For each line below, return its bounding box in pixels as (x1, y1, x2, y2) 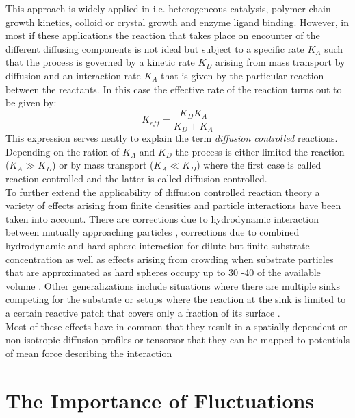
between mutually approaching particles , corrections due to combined (5, 225, 300, 239)
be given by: (5, 95, 57, 110)
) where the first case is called (196, 158, 321, 172)
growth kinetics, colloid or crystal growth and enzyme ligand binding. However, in (5, 14, 350, 29)
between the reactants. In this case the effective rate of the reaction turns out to (5, 82, 342, 96)
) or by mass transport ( (52, 158, 154, 172)
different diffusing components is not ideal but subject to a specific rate (5, 41, 304, 56)
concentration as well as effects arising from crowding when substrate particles (5, 251, 334, 266)
